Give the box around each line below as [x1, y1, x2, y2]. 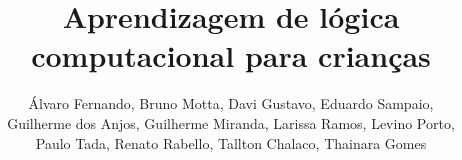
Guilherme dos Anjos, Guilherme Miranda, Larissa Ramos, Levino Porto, [7, 112, 455, 133]
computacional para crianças [31, 35, 431, 76]
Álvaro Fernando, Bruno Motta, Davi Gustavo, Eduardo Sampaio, [28, 93, 434, 114]
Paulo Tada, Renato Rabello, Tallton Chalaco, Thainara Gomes [35, 132, 427, 153]
